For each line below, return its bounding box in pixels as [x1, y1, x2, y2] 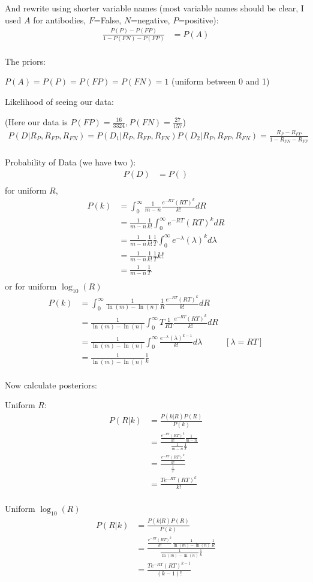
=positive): [178, 13, 219, 26]
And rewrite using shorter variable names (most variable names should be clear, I [5, 2, 304, 14]
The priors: [5, 55, 46, 67]
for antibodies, [33, 13, 86, 26]
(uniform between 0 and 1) [171, 75, 270, 88]
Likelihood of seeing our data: [5, 95, 114, 108]
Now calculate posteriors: [5, 378, 97, 391]
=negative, [131, 13, 170, 26]
